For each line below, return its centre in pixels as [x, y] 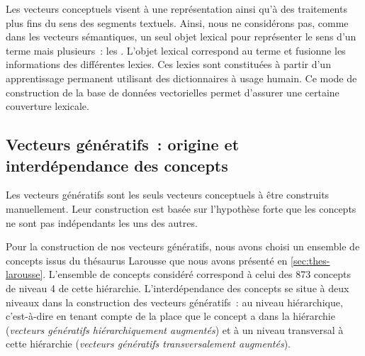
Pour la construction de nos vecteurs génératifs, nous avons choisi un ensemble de [183, 246]
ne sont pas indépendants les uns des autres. [102, 222]
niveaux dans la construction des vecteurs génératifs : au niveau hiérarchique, [174, 302]
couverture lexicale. [47, 106]
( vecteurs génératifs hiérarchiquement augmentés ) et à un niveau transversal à [175, 329]
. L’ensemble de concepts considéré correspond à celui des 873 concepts [197, 274]
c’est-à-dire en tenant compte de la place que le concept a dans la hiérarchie [170, 316]
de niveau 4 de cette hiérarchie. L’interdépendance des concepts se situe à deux [178, 288]
